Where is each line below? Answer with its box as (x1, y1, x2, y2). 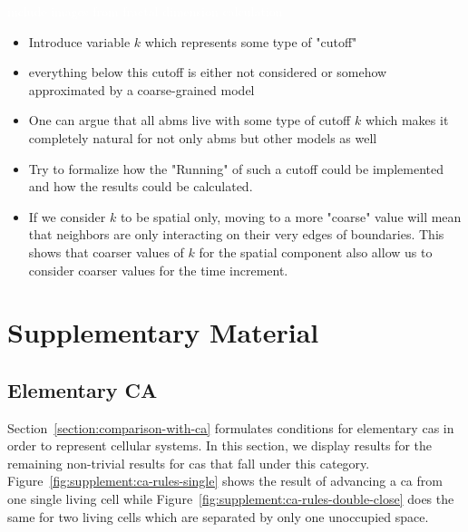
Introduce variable (28, 32, 131, 51)
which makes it (365, 111, 449, 130)
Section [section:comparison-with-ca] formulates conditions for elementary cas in (7, 418, 454, 437)
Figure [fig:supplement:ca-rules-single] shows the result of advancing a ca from (7, 471, 443, 490)
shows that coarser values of (28, 242, 184, 261)
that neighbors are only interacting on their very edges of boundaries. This (28, 225, 444, 244)
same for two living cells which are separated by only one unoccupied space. (7, 507, 429, 526)
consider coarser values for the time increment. (28, 260, 288, 279)
